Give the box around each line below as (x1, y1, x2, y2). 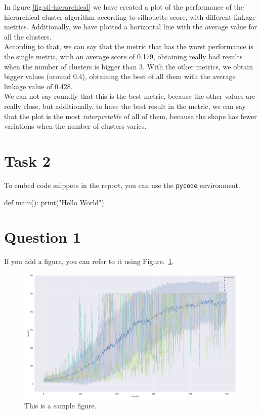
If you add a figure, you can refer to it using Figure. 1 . (4, 256, 174, 267)
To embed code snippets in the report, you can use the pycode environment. (4, 179, 240, 190)
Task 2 (4, 150, 51, 171)
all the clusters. (4, 31, 52, 42)
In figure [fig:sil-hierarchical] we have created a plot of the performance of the (4, 2, 244, 12)
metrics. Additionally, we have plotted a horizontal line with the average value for (4, 21, 257, 32)
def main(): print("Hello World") (4, 197, 104, 207)
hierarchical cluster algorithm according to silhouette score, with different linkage (4, 11, 256, 22)
